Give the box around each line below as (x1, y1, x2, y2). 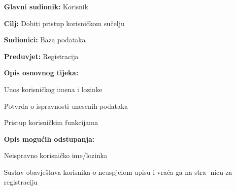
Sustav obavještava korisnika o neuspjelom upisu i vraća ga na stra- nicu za (4, 166, 232, 177)
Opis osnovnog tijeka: (4, 67, 78, 78)
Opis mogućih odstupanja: (4, 133, 95, 144)
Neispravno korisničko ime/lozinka (4, 150, 107, 160)
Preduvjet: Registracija (4, 51, 79, 61)
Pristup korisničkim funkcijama (4, 117, 99, 127)
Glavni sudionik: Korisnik (4, 1, 89, 11)
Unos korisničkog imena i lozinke (4, 84, 102, 94)
